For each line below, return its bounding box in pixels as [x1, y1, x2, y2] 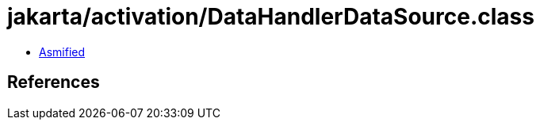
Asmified [39, 44, 86, 59]
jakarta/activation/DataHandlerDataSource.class [7, 3, 534, 30]
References [7, 72, 100, 93]
